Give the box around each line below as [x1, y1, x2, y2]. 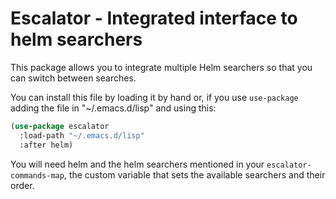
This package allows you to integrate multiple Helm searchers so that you [10, 61, 313, 73]
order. [10, 179, 35, 191]
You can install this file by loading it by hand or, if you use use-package [10, 91, 299, 103]
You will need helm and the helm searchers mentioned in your [10, 158, 265, 170]
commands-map [10, 170, 65, 181]
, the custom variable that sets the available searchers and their [63, 168, 326, 181]
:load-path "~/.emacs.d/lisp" [19, 130, 145, 141]
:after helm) [19, 140, 74, 150]
